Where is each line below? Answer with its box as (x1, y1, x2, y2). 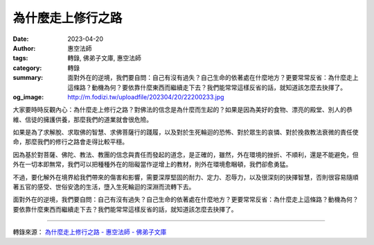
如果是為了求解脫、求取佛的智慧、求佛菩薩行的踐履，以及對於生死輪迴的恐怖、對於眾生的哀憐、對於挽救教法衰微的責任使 (12, 128, 359, 137)
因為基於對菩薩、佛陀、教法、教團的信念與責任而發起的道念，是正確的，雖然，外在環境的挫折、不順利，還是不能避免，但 (12, 150, 359, 159)
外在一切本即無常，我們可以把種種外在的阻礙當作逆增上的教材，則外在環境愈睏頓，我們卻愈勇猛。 (12, 160, 292, 169)
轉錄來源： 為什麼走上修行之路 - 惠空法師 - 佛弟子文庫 (12, 228, 167, 236)
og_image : (12, 92, 44, 101)
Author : (12, 44, 36, 52)
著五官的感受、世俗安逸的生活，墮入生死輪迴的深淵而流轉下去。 (12, 183, 195, 191)
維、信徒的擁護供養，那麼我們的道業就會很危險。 (12, 115, 152, 124)
